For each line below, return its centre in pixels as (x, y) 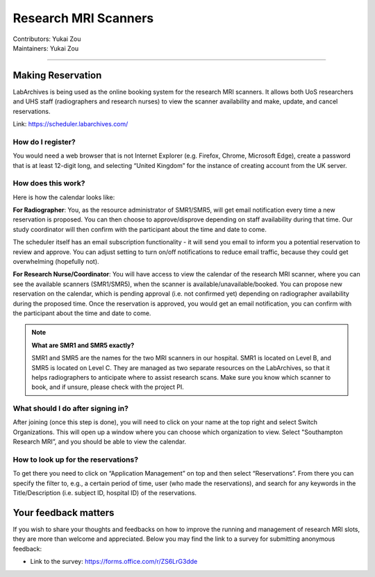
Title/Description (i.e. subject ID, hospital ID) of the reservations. (105, 493)
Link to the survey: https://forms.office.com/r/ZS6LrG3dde (114, 562)
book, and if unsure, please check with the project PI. (108, 387)
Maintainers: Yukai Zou (46, 48)
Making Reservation (57, 75)
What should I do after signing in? (70, 408)
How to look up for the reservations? (76, 460)
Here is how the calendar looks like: (64, 197)
